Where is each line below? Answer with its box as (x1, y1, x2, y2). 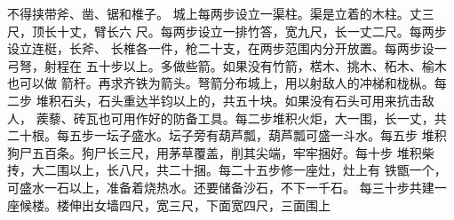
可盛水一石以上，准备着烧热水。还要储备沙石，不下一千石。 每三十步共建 (7, 177, 434, 196)
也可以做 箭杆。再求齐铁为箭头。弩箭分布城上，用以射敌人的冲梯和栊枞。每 (7, 74, 447, 92)
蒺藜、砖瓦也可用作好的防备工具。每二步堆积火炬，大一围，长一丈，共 (36, 108, 447, 127)
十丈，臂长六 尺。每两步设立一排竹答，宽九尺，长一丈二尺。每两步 (56, 21, 447, 40)
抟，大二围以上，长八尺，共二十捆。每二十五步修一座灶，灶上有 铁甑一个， (7, 161, 447, 179)
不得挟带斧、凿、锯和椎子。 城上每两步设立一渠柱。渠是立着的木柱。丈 (7, 4, 422, 22)
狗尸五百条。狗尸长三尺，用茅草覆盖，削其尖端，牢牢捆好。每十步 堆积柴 (7, 143, 434, 161)
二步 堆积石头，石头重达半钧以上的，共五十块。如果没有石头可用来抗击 (7, 90, 422, 109)
